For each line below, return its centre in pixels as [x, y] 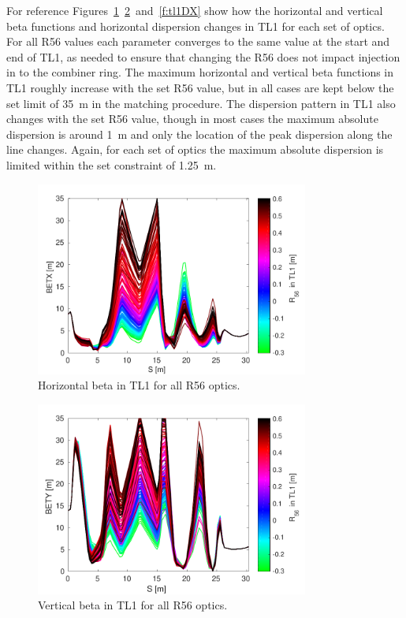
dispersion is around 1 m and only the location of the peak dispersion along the [199, 134]
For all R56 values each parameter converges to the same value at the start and [198, 41]
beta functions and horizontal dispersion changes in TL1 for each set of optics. [196, 26]
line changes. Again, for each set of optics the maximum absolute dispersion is [195, 149]
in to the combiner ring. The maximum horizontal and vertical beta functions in [200, 72]
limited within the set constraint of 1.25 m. [112, 164]
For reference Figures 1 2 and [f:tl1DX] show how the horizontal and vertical [195, 10]
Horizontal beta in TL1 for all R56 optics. [139, 385]
